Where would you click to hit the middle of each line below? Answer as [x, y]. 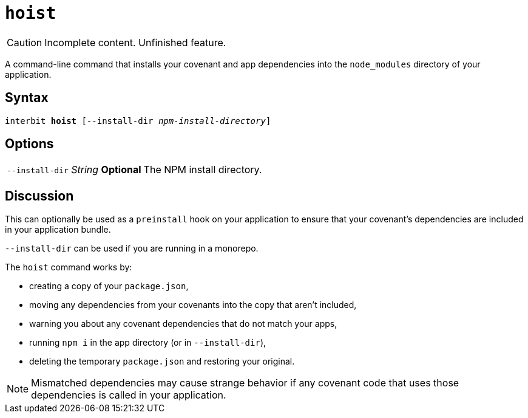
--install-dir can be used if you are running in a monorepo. [132, 248]
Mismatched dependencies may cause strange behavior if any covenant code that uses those [245, 383]
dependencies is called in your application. [129, 395]
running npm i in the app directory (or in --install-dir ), [148, 343]
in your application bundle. [58, 230]
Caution [25, 42]
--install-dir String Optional [74, 170]
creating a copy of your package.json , [109, 286]
